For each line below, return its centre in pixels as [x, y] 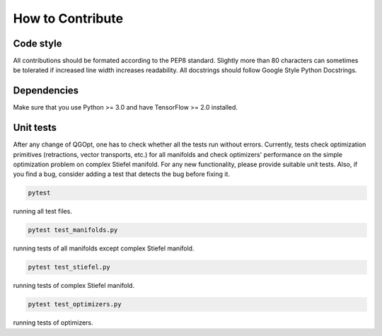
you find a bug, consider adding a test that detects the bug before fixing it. [121, 174]
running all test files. [42, 212]
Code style [37, 44]
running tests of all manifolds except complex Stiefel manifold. [104, 248]
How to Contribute [68, 18]
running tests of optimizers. [53, 323]
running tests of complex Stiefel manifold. [74, 286]
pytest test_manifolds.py [73, 230]
